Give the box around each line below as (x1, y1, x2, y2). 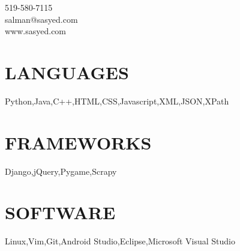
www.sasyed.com (5, 25, 67, 37)
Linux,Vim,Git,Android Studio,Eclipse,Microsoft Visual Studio (5, 235, 235, 247)
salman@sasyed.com (5, 13, 78, 25)
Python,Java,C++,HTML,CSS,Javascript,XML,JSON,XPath (5, 94, 229, 107)
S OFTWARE (5, 200, 116, 225)
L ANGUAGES (5, 59, 129, 84)
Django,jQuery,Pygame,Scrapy (5, 165, 117, 177)
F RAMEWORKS (5, 130, 152, 154)
